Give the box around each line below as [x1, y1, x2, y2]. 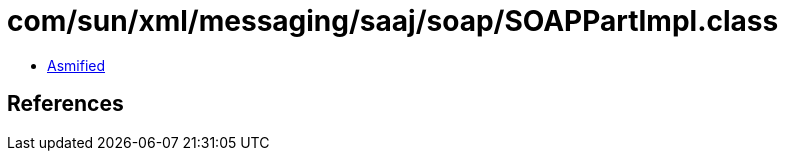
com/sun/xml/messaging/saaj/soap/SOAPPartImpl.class [7, 4, 779, 38]
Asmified [47, 56, 106, 74]
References [7, 91, 124, 117]
